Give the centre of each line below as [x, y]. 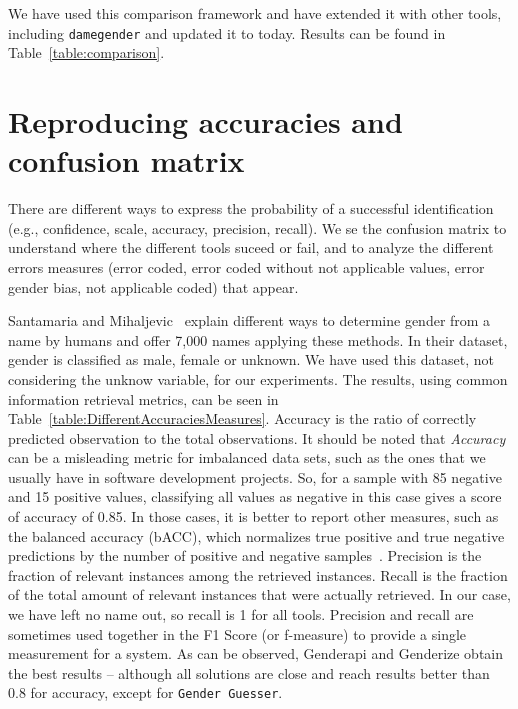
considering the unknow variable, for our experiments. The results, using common [258, 378]
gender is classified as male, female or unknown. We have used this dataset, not [251, 359]
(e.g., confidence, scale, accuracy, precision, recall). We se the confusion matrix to [257, 227]
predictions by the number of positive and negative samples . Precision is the [245, 555]
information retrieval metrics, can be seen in [143, 398]
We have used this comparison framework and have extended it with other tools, [255, 13]
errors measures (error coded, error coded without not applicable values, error [246, 266]
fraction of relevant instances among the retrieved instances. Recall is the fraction [258, 574]
